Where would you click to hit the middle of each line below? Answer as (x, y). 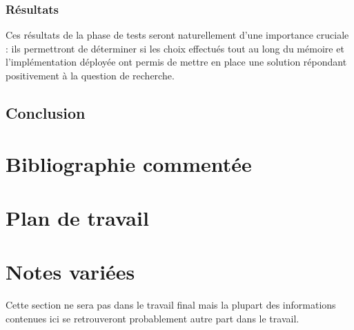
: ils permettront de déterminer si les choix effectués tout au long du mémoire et (175, 48)
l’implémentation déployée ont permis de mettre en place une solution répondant (176, 62)
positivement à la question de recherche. (90, 75)
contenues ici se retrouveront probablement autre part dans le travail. (153, 318)
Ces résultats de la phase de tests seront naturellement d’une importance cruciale (177, 35)
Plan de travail (77, 217)
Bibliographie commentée (129, 163)
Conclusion (46, 112)
